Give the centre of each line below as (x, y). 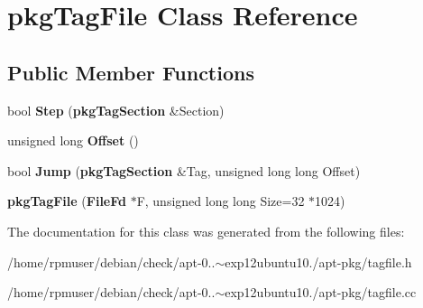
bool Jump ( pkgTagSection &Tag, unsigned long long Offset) (184, 170)
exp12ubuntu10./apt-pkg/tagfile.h (318, 261)
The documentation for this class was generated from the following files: (206, 231)
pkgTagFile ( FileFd (67, 201)
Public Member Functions (131, 72)
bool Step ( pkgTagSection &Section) (116, 110)
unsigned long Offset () (73, 140)
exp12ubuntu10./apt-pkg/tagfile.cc (321, 292)
